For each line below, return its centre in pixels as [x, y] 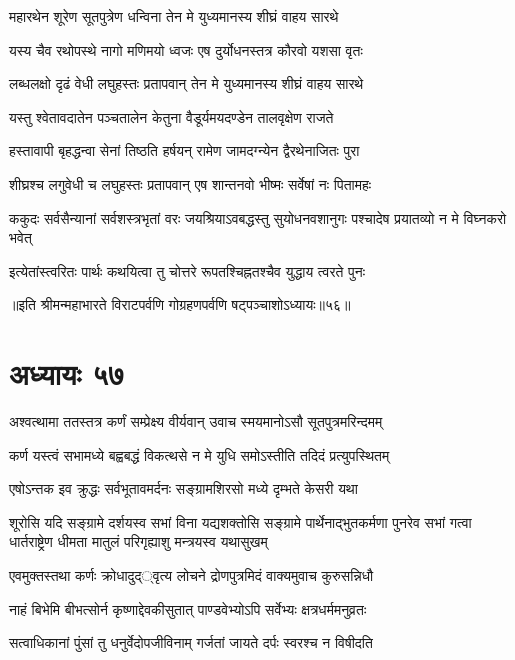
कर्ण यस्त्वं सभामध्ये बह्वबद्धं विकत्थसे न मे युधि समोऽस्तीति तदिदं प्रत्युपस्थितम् [199, 454]
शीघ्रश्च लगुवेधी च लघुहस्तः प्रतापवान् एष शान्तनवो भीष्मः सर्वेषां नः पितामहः [190, 183]
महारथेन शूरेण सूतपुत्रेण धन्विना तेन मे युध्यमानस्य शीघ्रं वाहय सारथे [174, 16]
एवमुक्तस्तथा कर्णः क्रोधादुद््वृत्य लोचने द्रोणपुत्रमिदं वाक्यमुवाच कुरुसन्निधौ [191, 575]
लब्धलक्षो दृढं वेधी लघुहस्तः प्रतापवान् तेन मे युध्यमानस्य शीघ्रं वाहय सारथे [186, 83]
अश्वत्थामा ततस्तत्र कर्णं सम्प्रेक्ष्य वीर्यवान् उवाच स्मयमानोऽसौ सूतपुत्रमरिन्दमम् [196, 421]
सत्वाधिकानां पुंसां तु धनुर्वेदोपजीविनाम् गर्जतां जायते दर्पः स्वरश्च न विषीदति [191, 642]
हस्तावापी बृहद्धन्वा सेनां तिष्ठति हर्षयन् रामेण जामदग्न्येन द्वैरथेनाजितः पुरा [184, 150]
